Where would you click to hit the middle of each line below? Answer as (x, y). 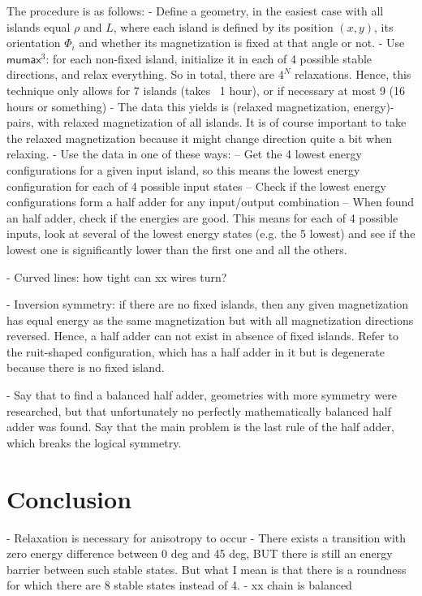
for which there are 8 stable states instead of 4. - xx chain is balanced (179, 585)
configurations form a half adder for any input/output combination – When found (211, 202)
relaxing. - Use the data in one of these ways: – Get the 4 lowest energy (184, 154)
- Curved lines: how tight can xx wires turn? (117, 276)
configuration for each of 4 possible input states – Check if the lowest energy (196, 186)
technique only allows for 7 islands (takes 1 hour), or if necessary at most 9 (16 (206, 90)
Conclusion (69, 498)
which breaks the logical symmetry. (94, 442)
